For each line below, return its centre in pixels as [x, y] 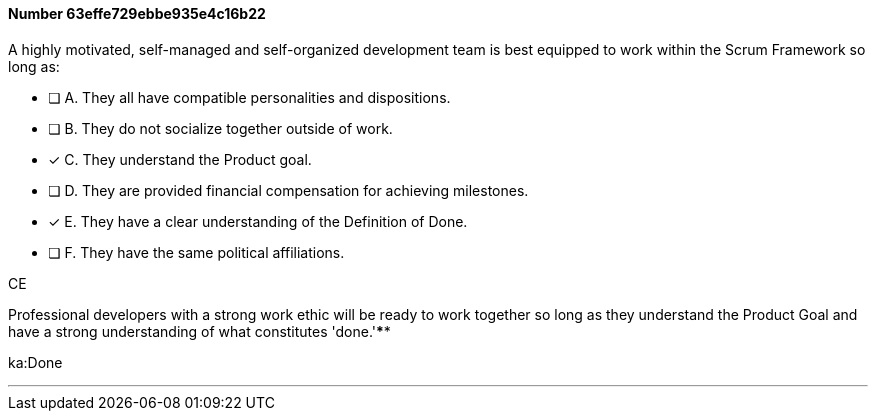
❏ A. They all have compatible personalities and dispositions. [249, 97]
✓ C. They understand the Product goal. [180, 159]
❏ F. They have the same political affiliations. [196, 252]
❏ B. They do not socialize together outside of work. [220, 128]
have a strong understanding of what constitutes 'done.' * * [199, 331]
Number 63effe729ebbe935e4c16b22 [137, 13]
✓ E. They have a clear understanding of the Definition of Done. [258, 221]
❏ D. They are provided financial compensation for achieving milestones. [288, 190]
